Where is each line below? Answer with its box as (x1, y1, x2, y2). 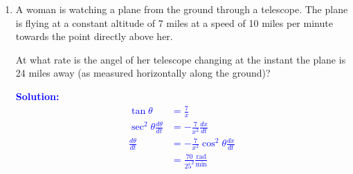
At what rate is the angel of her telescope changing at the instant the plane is (15, 52, 346, 66)
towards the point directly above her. (15, 29, 173, 43)
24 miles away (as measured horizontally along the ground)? (15, 66, 271, 80)
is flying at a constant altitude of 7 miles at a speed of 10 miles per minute (15, 15, 333, 30)
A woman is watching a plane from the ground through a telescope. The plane (15, 2, 348, 16)
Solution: (15, 88, 60, 103)
